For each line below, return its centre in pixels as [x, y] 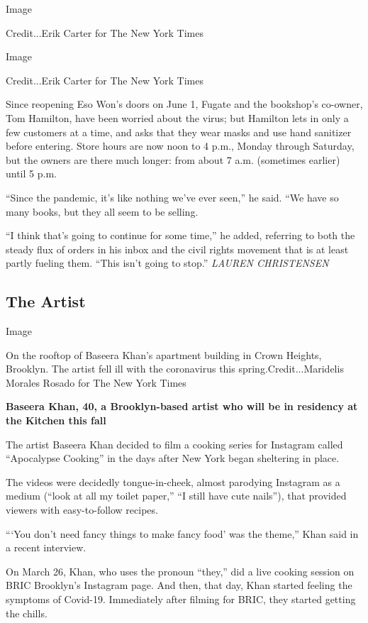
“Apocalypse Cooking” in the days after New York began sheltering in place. [173, 458]
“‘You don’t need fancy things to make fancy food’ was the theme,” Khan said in [182, 533]
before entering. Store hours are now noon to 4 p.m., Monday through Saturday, [180, 146]
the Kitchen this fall [56, 420]
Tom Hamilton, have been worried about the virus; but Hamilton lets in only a [177, 117]
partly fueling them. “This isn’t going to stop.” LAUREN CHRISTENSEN [167, 263]
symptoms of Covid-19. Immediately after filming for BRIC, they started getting [181, 599]
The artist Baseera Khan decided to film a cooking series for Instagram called [174, 444]
